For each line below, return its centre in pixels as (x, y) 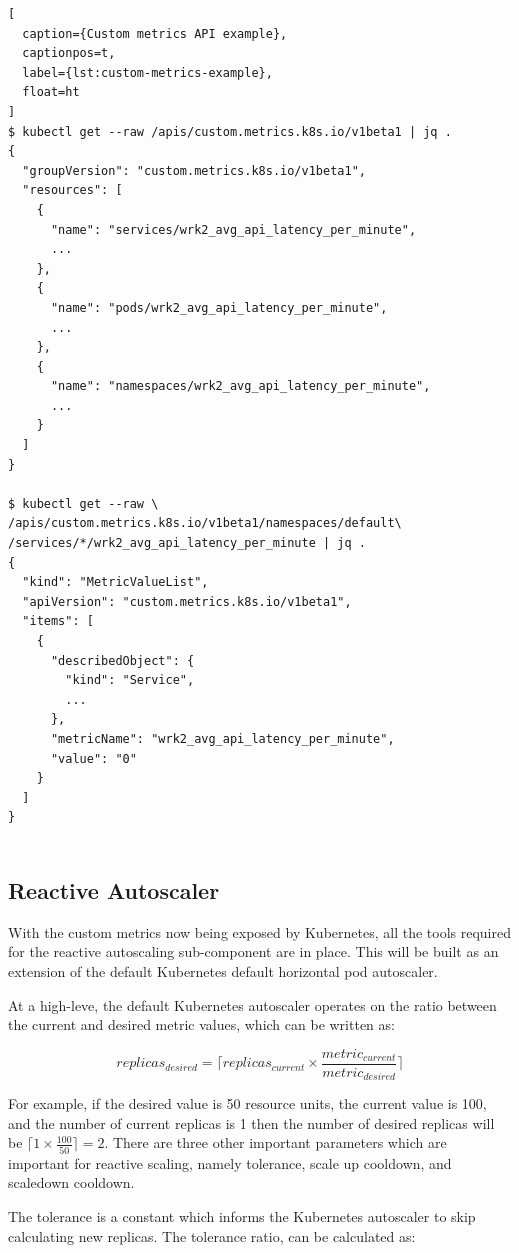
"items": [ (58, 621)
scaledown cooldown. (71, 1182)
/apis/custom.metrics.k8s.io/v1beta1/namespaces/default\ (205, 523)
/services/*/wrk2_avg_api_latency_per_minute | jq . (187, 543)
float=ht (51, 92)
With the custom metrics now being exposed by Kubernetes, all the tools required (259, 931)
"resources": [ (72, 190)
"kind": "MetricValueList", (115, 582)
